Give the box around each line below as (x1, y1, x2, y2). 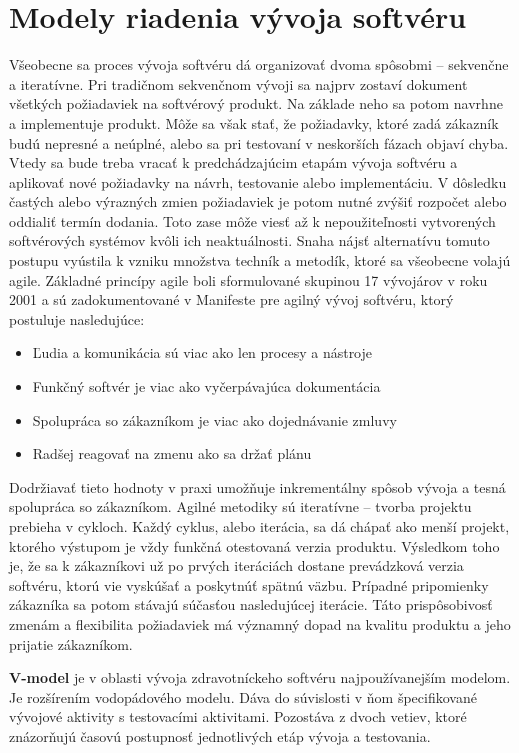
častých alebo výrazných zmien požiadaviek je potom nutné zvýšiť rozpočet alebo (9, 191, 507, 212)
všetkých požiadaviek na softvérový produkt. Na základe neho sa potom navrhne (9, 93, 503, 114)
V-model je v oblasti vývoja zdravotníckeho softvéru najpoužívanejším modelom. (9, 667, 511, 688)
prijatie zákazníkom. (9, 633, 133, 654)
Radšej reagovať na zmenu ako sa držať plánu (32, 443, 312, 464)
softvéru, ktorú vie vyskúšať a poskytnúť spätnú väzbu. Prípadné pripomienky (9, 574, 489, 595)
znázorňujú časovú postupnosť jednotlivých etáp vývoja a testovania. (9, 725, 431, 746)
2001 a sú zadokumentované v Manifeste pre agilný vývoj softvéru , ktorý (9, 289, 454, 310)
